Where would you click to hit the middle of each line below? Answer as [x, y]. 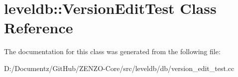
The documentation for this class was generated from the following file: [112, 51]
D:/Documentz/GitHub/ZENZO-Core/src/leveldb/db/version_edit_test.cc [119, 68]
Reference [39, 28]
